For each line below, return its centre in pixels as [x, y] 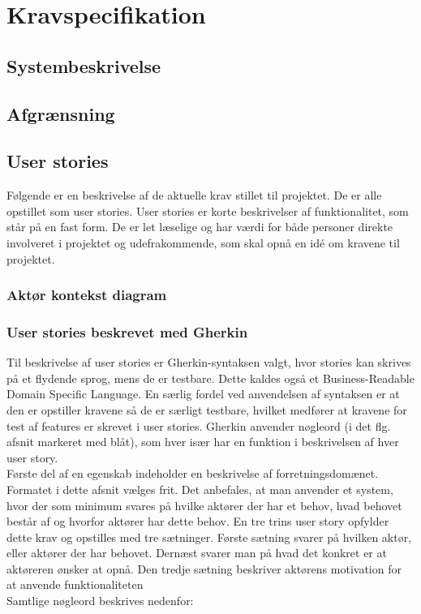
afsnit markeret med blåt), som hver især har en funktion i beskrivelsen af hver [203, 442]
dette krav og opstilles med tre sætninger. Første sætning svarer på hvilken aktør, [209, 537]
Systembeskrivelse [84, 65]
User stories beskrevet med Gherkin [127, 331]
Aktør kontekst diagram [87, 295]
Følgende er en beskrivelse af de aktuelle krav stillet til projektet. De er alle [194, 195]
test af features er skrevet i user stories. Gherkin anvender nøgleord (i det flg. [199, 425]
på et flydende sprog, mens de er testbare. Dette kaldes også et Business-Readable [210, 378]
